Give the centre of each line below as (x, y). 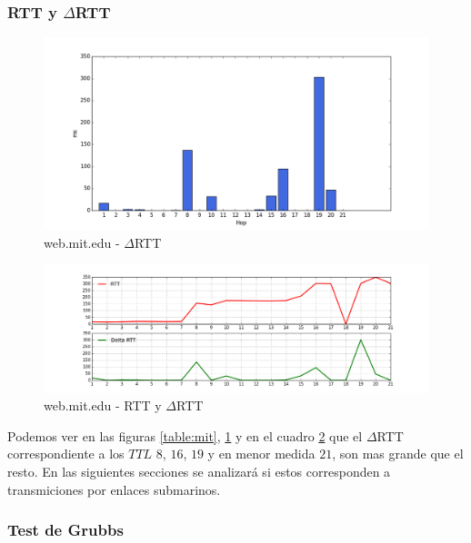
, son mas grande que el (398, 454)
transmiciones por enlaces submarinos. (114, 489)
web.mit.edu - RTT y (103, 405)
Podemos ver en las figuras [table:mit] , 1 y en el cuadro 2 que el (185, 435)
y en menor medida (261, 454)
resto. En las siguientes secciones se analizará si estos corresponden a (199, 471)
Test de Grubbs (65, 530)
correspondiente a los (66, 454)
